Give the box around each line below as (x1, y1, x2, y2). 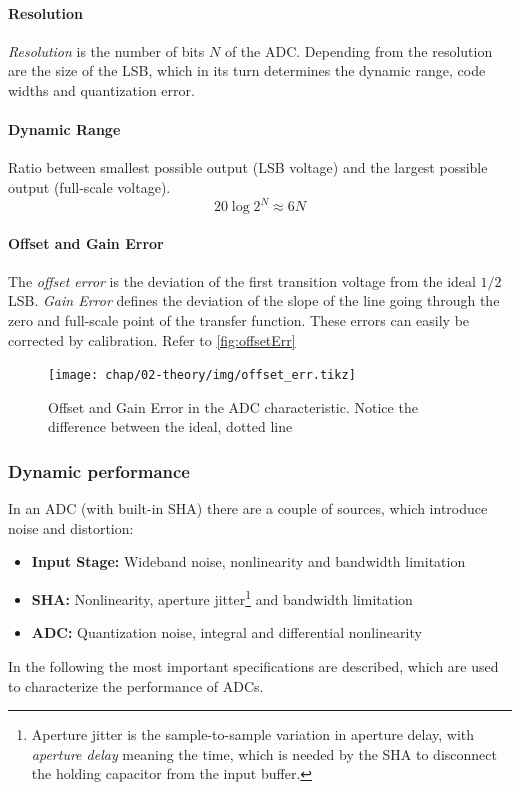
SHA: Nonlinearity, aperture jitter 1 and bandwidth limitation (31, 586, 413, 609)
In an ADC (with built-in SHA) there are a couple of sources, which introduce (8, 498, 488, 519)
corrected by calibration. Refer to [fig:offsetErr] (8, 329, 296, 350)
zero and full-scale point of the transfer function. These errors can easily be (8, 310, 470, 331)
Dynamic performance (8, 459, 190, 483)
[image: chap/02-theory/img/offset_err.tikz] (48, 368, 356, 383)
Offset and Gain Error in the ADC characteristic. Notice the (48, 396, 418, 417)
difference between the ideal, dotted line (48, 416, 293, 437)
